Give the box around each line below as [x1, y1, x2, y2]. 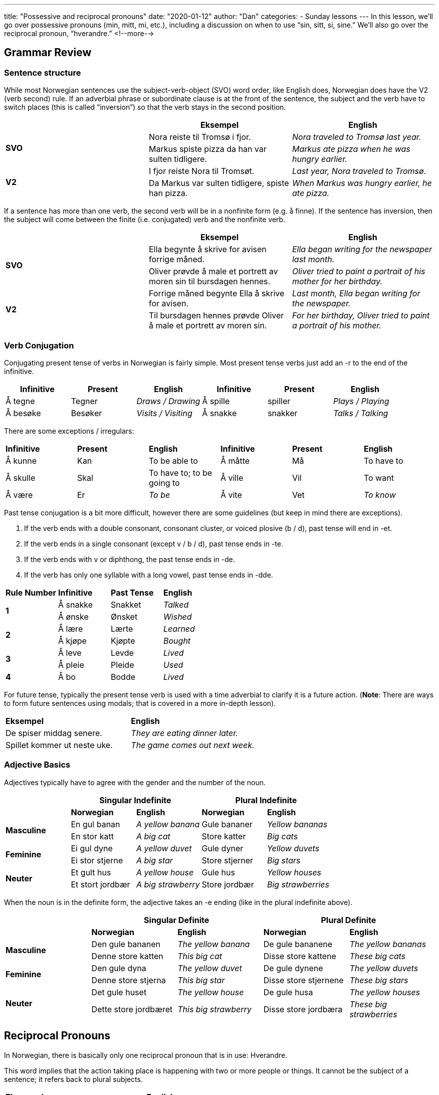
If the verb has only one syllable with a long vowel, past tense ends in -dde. [24, 570, 273, 579]
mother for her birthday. [292, 276, 382, 287]
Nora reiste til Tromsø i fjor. [148, 132, 251, 142]
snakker [268, 408, 298, 418]
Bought [163, 635, 191, 646]
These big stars [349, 975, 408, 985]
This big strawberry [177, 1004, 252, 1014]
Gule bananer [201, 819, 253, 829]
